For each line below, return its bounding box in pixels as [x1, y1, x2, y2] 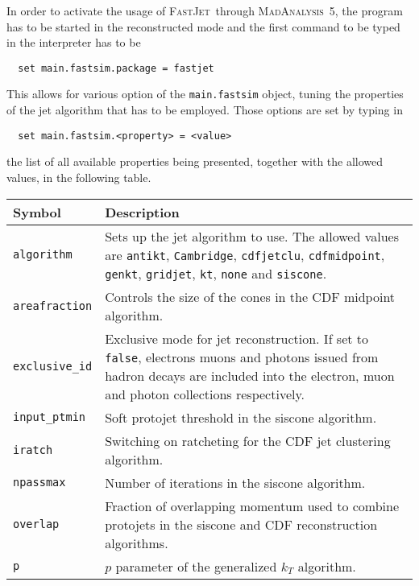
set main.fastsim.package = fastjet [18, 62, 214, 74]
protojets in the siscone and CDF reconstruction [105, 514, 378, 534]
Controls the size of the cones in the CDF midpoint [105, 287, 396, 306]
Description [105, 202, 180, 221]
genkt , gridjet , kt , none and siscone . [105, 263, 327, 283]
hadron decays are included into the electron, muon [105, 365, 395, 385]
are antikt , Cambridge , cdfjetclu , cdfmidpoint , [105, 245, 385, 264]
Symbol [13, 202, 61, 221]
